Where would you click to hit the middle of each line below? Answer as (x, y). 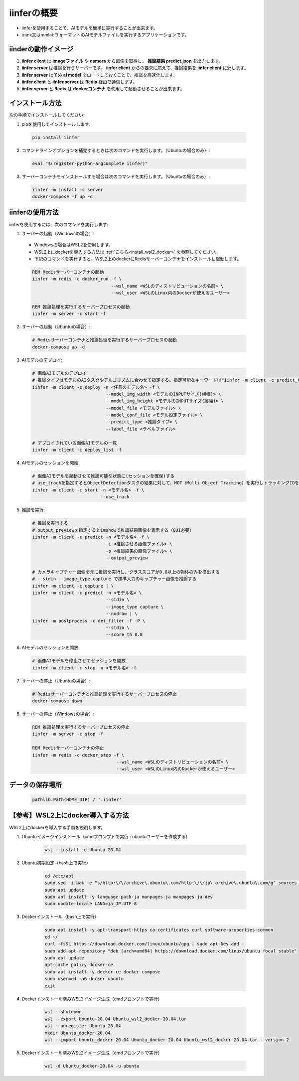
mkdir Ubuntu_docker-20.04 (77, 1033)
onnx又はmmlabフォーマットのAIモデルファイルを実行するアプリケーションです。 (105, 34)
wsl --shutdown (63, 1012)
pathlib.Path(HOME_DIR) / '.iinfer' (77, 800)
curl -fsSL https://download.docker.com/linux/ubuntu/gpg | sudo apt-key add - (145, 944)
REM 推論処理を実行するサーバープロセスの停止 (81, 727)
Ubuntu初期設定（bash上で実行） (56, 863)
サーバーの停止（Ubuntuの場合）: (56, 681)
